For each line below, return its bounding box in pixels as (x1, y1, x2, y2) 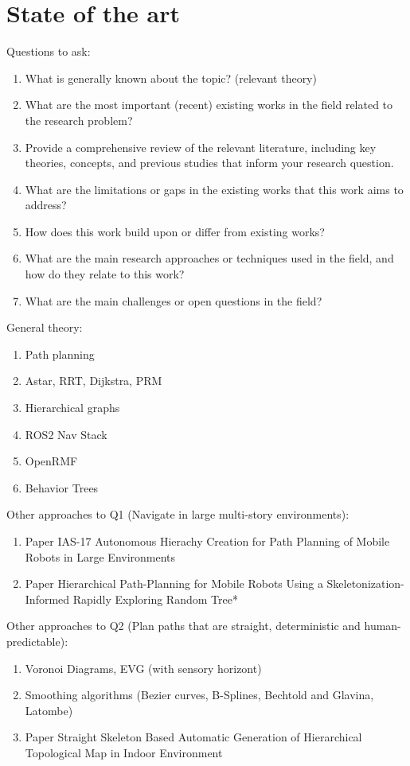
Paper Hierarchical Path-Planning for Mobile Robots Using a (25, 575, 323, 592)
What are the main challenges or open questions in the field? (25, 292, 322, 309)
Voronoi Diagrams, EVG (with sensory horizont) (25, 659, 262, 676)
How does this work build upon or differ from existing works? (25, 223, 325, 239)
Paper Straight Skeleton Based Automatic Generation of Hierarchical (25, 729, 362, 745)
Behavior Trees (25, 479, 99, 496)
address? (25, 196, 67, 213)
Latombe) (25, 702, 73, 718)
